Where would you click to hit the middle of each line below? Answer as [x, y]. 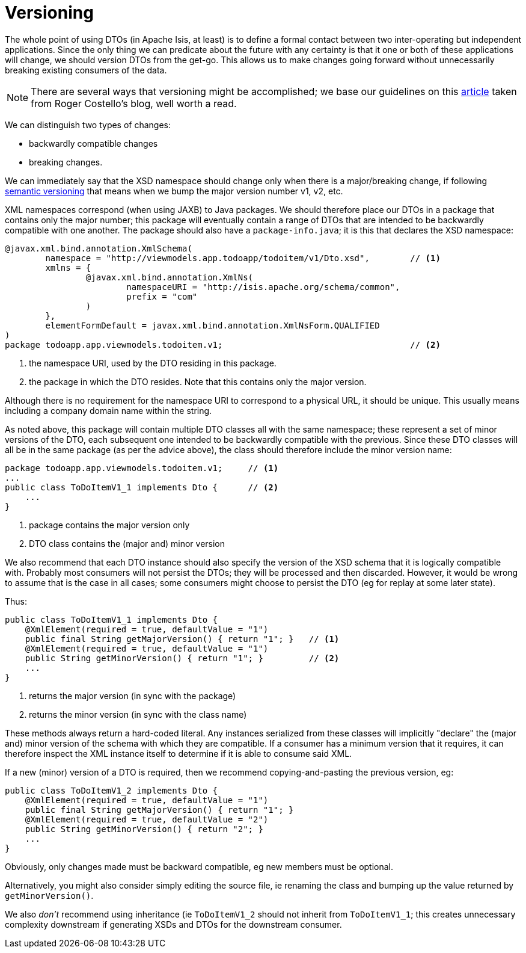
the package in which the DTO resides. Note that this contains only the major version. [198, 381]
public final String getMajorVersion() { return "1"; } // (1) [182, 639]
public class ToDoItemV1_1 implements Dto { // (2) [142, 487]
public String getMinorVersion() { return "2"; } [144, 829]
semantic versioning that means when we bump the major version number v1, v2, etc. [174, 191]
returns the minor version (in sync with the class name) [138, 714]
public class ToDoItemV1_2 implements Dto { [112, 790]
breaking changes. [66, 162]
